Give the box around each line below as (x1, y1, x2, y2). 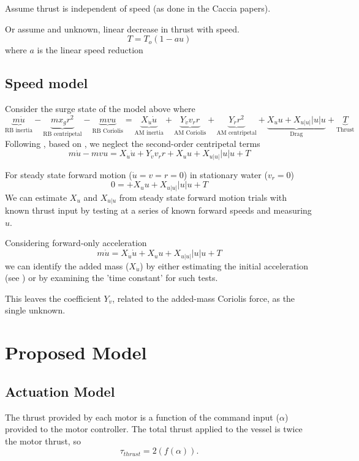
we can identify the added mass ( (5, 259, 129, 272)
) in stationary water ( (183, 168, 268, 181)
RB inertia (5, 127, 33, 133)
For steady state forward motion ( (5, 168, 132, 181)
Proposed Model (5, 340, 147, 365)
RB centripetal (43, 131, 82, 137)
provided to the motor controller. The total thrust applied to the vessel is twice (5, 422, 303, 435)
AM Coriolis (173, 130, 206, 136)
